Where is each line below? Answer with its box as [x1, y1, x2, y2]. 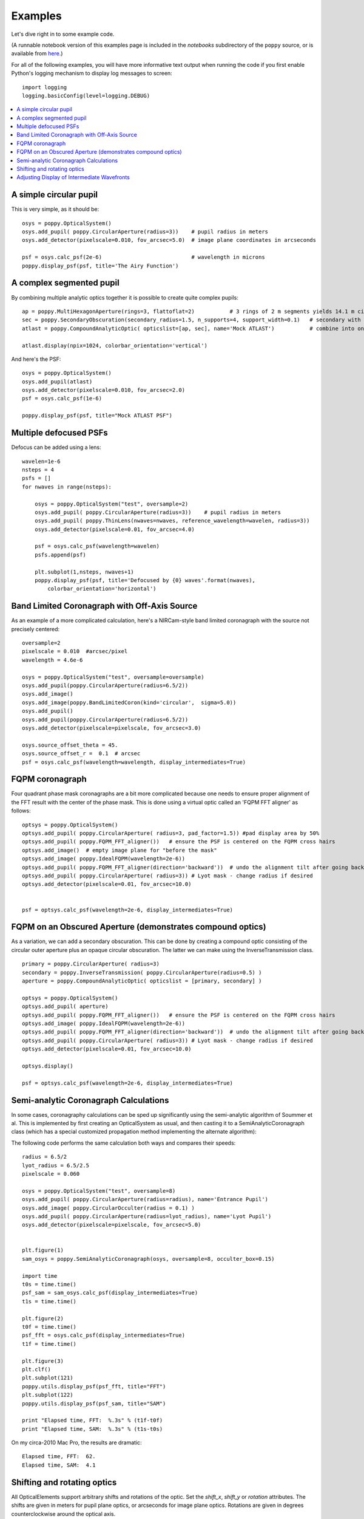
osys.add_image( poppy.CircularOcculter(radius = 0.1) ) [22, 1204, 195, 1212]
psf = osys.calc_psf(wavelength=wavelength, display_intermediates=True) [22, 758, 246, 766]
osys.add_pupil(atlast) [22, 378, 93, 385]
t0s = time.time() [22, 1281, 77, 1288]
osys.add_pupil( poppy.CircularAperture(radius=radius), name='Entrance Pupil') [22, 1196, 269, 1203]
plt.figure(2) [22, 1315, 64, 1322]
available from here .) [11, 50, 63, 57]
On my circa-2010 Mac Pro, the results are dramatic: [11, 1439, 142, 1446]
